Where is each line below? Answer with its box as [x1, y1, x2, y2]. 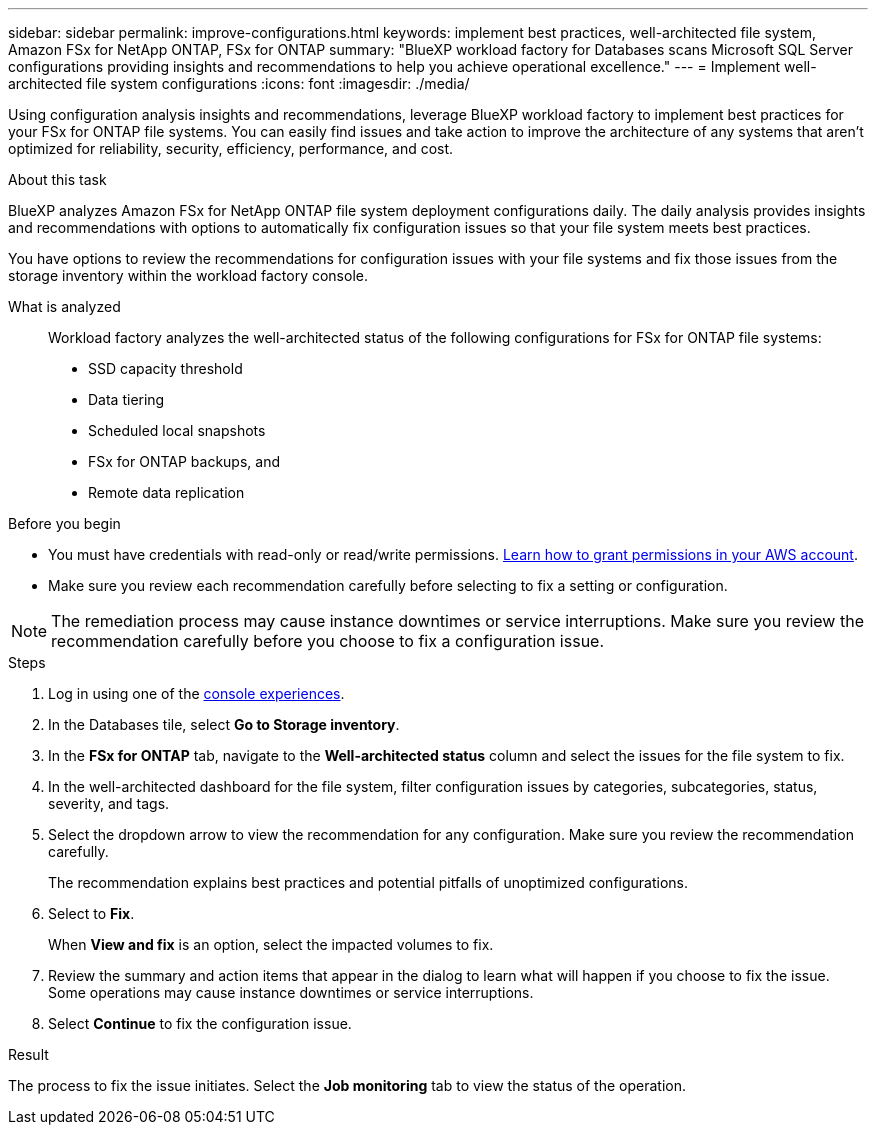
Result [8, 1046, 49, 1063]
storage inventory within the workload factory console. [8, 267, 368, 284]
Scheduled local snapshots [88, 422, 266, 439]
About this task [8, 171, 107, 188]
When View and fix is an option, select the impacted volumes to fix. [48, 936, 494, 953]
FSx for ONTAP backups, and [88, 453, 281, 470]
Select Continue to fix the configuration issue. [48, 1015, 352, 1032]
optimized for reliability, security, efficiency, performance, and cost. [8, 140, 454, 157]
